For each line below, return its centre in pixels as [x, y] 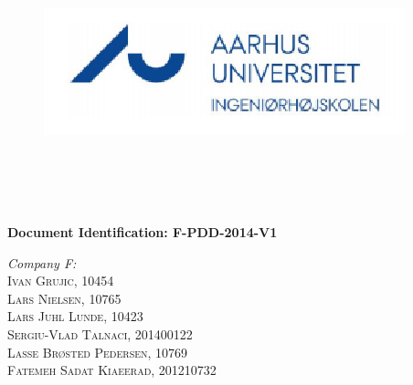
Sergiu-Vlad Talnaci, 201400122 [100, 333]
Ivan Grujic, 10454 [61, 281]
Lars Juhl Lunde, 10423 [75, 316]
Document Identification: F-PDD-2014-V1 [143, 231]
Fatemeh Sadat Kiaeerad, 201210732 [112, 370]
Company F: [42, 262]
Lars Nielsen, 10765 [64, 298]
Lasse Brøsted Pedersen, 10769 [98, 352]
